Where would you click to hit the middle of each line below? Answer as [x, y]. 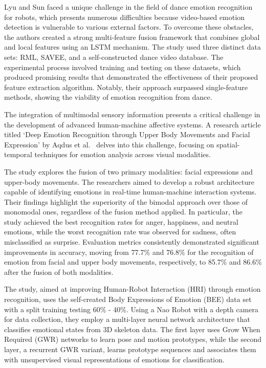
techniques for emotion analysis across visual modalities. [123, 154]
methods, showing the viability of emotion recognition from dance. [108, 97]
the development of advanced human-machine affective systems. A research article [132, 124]
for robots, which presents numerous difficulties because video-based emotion [125, 17]
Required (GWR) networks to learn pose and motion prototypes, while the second [133, 339]
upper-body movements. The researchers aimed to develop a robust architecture [129, 181]
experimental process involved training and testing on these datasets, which [123, 67]
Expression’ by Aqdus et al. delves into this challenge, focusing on [109, 144]
